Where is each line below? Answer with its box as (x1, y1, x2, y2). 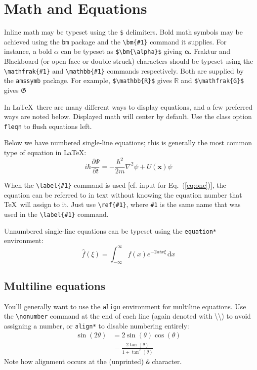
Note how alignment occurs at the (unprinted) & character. (4, 356, 182, 366)
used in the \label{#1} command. (4, 209, 109, 219)
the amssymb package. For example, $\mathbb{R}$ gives (4, 75, 172, 85)
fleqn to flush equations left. (4, 121, 92, 131)
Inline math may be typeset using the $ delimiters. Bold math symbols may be (4, 27, 243, 37)
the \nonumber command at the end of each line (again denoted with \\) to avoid (4, 311, 251, 321)
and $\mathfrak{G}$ (180, 75, 244, 85)
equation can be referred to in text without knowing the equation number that (4, 189, 242, 200)
